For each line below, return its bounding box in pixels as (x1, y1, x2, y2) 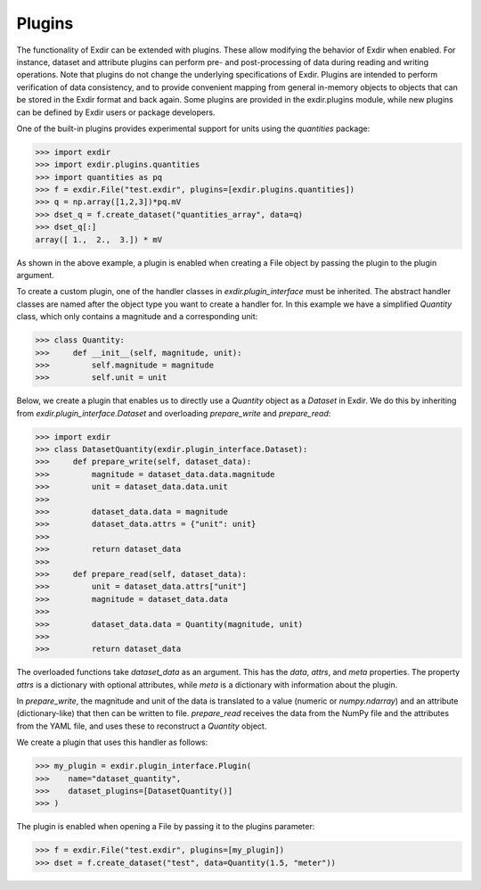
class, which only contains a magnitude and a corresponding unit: (16, 311, 258, 322)
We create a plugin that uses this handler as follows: (16, 737, 208, 748)
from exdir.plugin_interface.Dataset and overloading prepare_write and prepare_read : (16, 408, 331, 418)
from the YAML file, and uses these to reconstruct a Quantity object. (16, 721, 267, 731)
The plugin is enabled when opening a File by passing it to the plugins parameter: (16, 821, 315, 832)
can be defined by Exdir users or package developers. (16, 107, 216, 118)
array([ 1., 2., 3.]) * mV (35, 235, 163, 244)
